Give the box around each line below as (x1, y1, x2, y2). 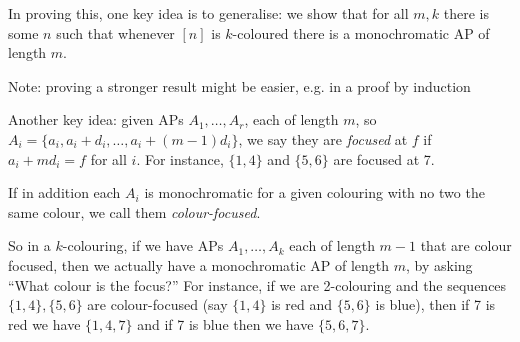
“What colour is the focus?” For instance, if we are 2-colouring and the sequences (8, 274, 507, 295)
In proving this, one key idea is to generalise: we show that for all (8, 3, 409, 23)
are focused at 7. (333, 148, 435, 169)
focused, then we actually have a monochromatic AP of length (8, 254, 390, 275)
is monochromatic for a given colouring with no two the (144, 182, 485, 203)
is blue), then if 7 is (375, 294, 496, 315)
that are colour (420, 235, 512, 256)
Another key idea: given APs (8, 109, 184, 130)
